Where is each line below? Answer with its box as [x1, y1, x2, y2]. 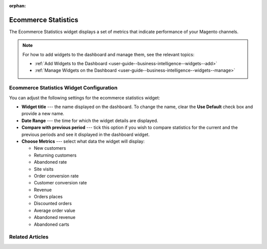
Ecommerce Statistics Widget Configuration [9, 84, 118, 91]
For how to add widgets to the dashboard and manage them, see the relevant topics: [22, 51, 195, 57]
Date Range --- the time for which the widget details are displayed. [21, 118, 158, 124]
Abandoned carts [34, 221, 69, 227]
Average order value [34, 207, 76, 213]
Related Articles [9, 234, 49, 241]
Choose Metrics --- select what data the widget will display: [21, 138, 145, 144]
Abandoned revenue [34, 214, 76, 220]
